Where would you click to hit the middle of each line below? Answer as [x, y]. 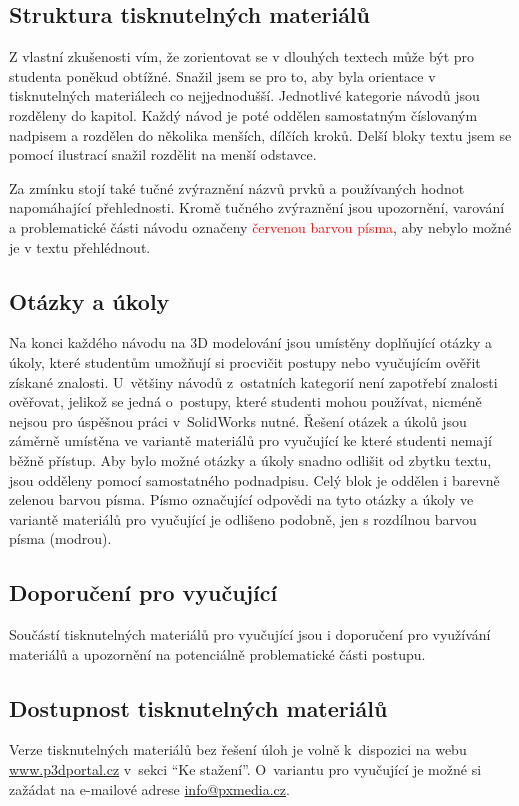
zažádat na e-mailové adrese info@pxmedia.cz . [149, 788]
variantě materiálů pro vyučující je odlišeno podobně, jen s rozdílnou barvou [243, 518]
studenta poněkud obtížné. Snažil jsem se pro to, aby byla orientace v [222, 75]
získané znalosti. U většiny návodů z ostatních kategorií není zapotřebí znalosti [253, 381]
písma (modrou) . [60, 538]
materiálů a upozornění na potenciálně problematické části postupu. [217, 653]
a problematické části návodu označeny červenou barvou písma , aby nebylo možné [260, 226]
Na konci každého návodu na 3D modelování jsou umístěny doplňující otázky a [250, 342]
